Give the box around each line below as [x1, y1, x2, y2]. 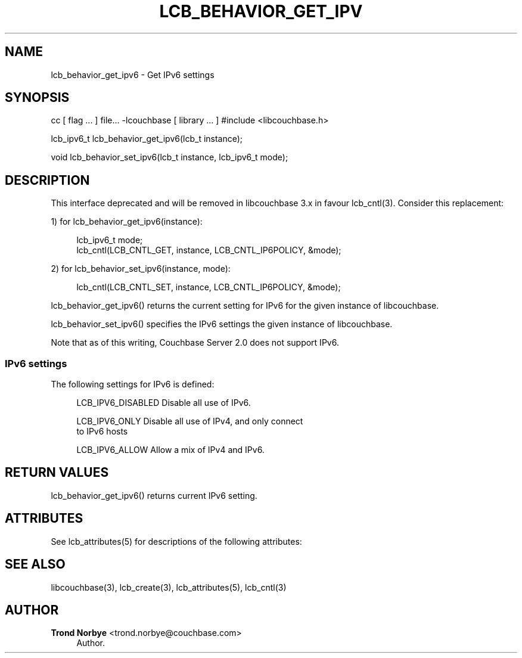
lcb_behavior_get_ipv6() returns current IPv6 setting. [51, 490, 257, 501]
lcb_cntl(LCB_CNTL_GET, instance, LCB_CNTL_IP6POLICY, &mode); [76, 245, 341, 256]
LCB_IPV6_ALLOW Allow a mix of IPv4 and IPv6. [76, 445, 265, 455]
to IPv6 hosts [76, 426, 128, 437]
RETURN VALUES [5, 465, 109, 480]
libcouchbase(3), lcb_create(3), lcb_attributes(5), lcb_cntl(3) [51, 582, 287, 592]
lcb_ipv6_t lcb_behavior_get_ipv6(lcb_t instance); [51, 134, 243, 144]
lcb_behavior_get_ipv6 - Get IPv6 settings [51, 69, 215, 80]
